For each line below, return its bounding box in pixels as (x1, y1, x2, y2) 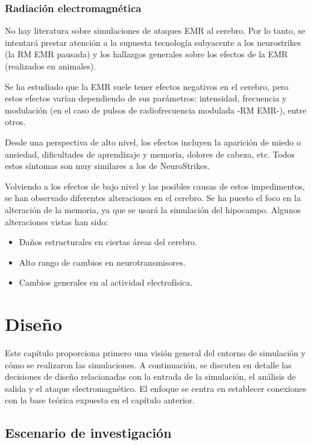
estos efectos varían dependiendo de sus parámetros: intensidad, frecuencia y (5, 92, 287, 104)
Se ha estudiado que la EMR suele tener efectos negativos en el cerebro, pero (5, 80, 289, 92)
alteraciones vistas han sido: (5, 215, 108, 228)
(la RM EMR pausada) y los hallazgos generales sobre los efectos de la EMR (5, 48, 288, 60)
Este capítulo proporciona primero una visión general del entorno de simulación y (5, 347, 306, 359)
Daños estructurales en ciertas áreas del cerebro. (19, 235, 197, 248)
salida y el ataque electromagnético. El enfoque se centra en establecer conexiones (5, 382, 307, 394)
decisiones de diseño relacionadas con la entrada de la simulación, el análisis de (5, 370, 296, 383)
